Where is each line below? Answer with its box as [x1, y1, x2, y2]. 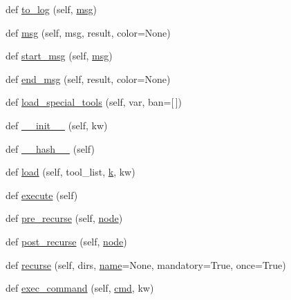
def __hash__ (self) [6, 141, 95, 156]
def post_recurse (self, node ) [6, 234, 127, 248]
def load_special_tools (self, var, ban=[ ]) [6, 95, 182, 109]
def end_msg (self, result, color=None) [6, 71, 171, 86]
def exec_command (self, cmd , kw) [6, 281, 154, 295]
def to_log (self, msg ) [6, 2, 97, 16]
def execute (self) [6, 187, 78, 202]
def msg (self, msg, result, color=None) [6, 25, 171, 39]
